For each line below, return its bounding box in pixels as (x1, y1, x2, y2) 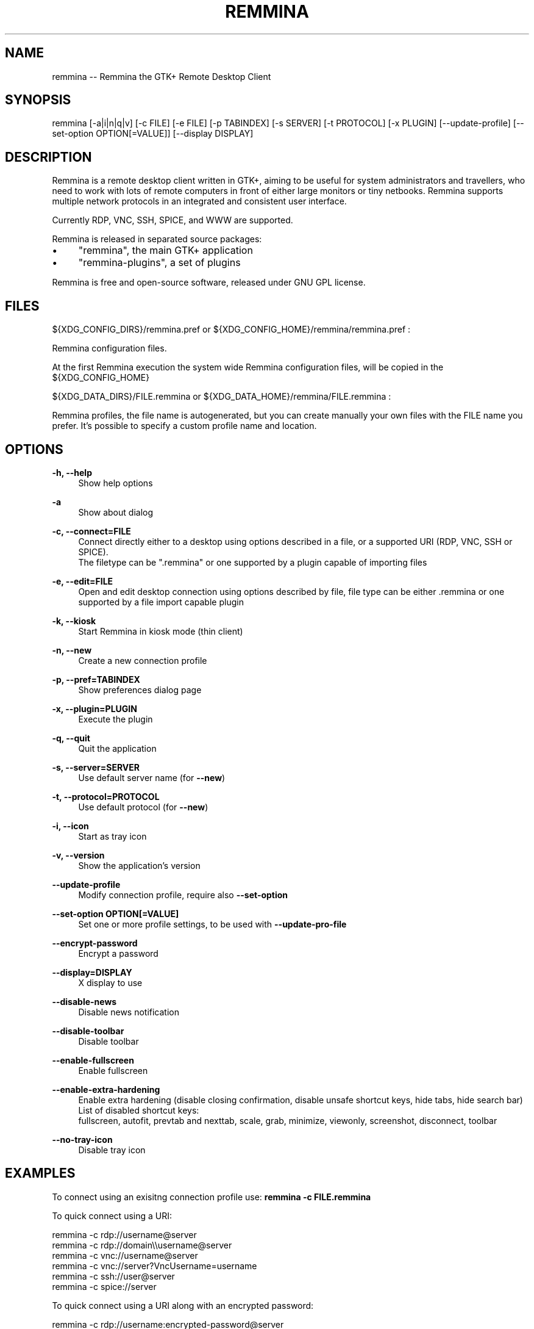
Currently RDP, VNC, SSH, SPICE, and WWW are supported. (52, 215, 293, 226)
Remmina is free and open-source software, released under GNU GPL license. (52, 277, 366, 288)
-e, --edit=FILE (52, 575, 113, 586)
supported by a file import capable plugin (78, 596, 244, 607)
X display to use (78, 977, 143, 988)
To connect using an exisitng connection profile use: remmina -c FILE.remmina (52, 1191, 371, 1202)
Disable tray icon (78, 1144, 146, 1155)
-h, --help (52, 467, 92, 478)
